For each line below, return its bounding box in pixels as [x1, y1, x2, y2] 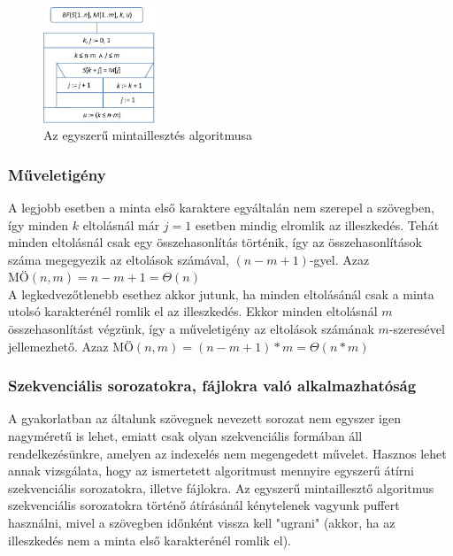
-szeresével [388, 320, 445, 338]
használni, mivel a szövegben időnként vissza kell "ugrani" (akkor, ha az [8, 514, 395, 532]
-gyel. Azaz [309, 250, 370, 268]
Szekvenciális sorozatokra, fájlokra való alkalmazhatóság [8, 375, 417, 397]
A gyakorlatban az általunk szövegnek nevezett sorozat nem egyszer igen [8, 409, 402, 428]
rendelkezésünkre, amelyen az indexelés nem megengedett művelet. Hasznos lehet [8, 444, 447, 462]
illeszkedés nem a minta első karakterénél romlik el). [8, 530, 291, 549]
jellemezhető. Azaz [8, 336, 109, 355]
